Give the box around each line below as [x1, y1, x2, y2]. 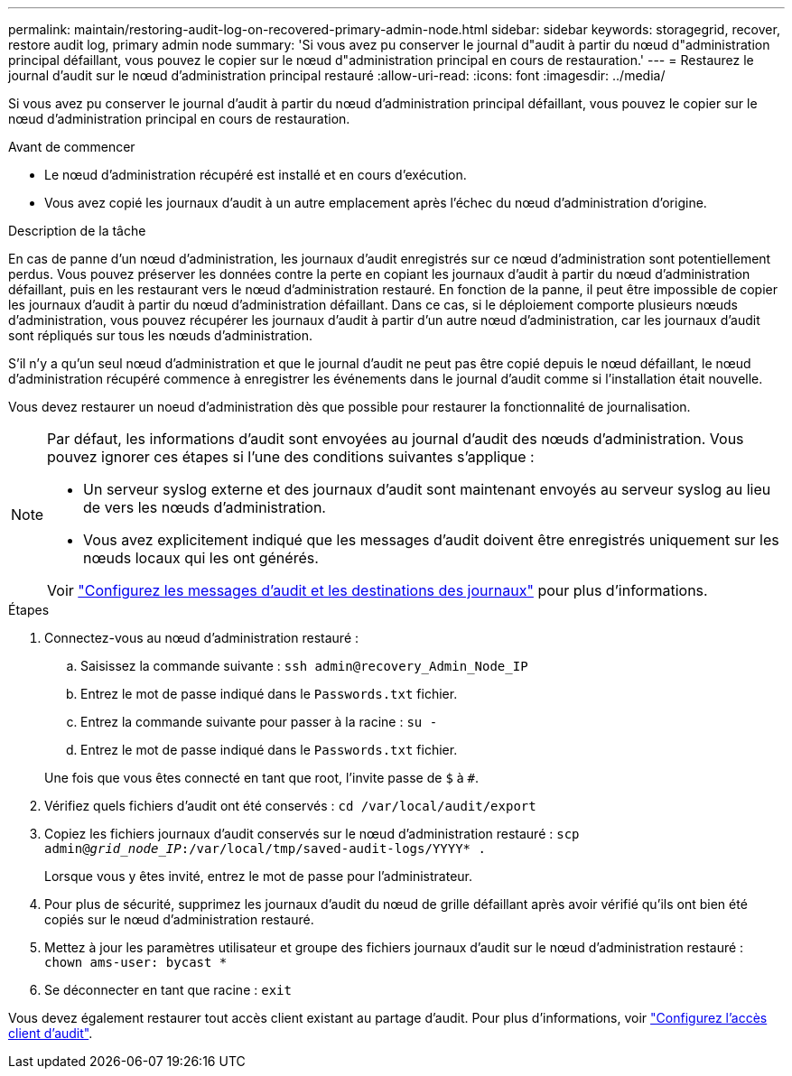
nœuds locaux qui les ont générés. [83, 549, 319, 567]
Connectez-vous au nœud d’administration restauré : [44, 630, 359, 645]
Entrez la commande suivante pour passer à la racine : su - [80, 714, 438, 729]
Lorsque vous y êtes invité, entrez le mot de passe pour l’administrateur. [44, 868, 473, 884]
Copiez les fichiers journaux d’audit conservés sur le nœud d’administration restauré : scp [44, 826, 580, 841]
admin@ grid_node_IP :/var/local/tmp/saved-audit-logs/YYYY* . [44, 841, 486, 856]
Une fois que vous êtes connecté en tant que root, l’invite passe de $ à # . [44, 770, 480, 785]
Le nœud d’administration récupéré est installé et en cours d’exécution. [44, 167, 467, 182]
